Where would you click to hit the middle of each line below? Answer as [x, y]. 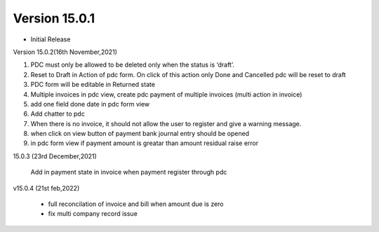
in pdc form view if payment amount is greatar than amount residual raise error [145, 143]
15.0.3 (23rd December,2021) [55, 156]
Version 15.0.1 [54, 18]
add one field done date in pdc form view [90, 104]
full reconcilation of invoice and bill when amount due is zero [136, 204]
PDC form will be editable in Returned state [93, 85]
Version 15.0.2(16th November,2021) [65, 52]
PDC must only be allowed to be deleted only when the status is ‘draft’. [132, 65]
